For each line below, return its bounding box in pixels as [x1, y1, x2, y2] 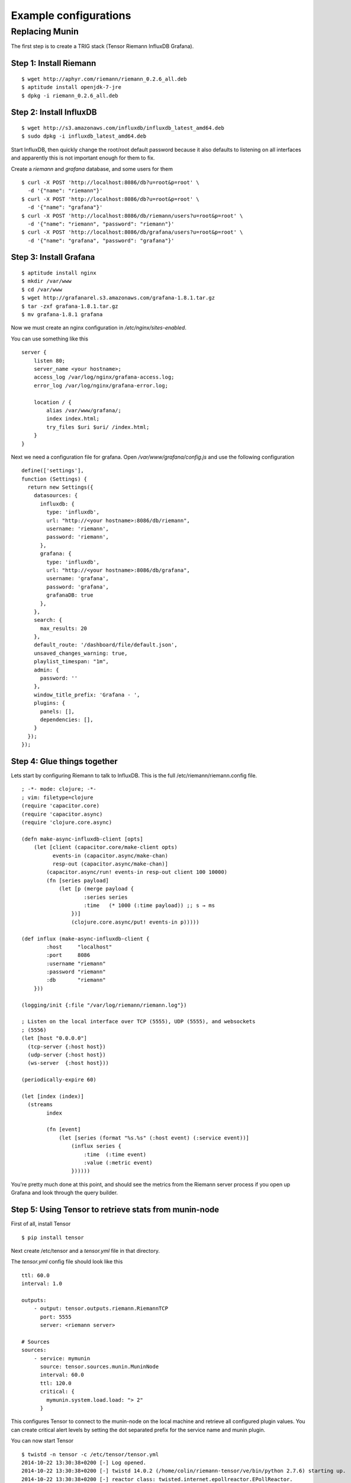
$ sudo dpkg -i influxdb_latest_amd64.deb [21, 133, 147, 139]
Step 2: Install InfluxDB [11, 107, 97, 117]
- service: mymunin [33, 1355, 91, 1361]
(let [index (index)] [21, 1093, 84, 1100]
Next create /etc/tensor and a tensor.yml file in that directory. [11, 1247, 160, 1254]
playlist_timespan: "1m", [33, 658, 110, 665]
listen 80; [33, 357, 66, 364]
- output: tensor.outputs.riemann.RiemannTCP [33, 1305, 169, 1312]
